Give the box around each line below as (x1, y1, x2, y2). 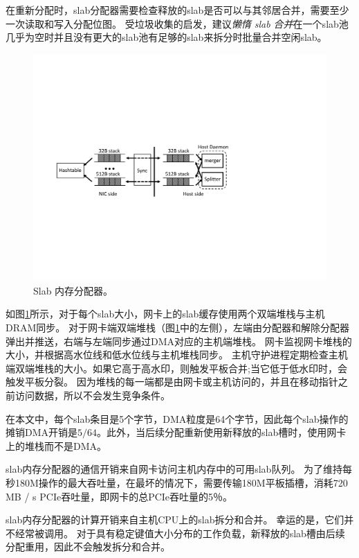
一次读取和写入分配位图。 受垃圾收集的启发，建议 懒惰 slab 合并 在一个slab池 (6, 16, 349, 30)
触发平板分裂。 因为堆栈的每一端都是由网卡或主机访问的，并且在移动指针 (6, 374, 338, 389)
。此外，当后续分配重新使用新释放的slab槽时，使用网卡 (97, 425, 347, 439)
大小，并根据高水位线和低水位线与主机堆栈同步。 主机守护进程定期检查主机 (6, 347, 348, 362)
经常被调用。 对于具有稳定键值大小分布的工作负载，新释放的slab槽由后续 (15, 525, 345, 540)
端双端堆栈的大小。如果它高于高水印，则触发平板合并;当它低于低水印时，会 (6, 360, 347, 375)
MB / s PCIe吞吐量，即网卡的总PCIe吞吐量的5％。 (6, 489, 233, 503)
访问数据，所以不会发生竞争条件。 (15, 388, 170, 403)
